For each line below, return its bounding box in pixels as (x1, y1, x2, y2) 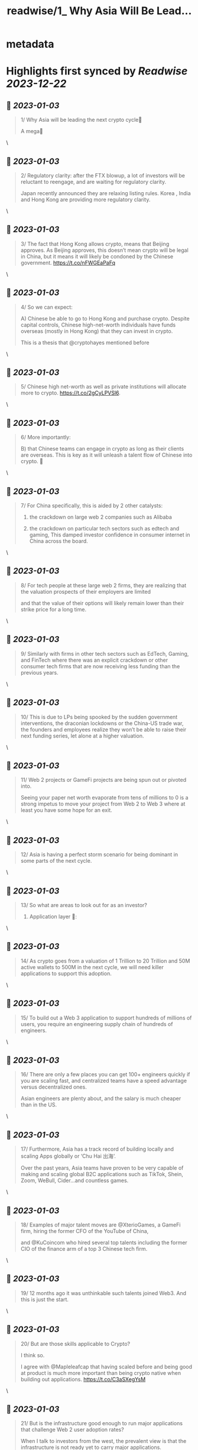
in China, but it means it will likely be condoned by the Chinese (20, 253, 173, 260)
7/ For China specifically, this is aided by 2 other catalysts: (20, 502, 163, 509)
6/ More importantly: (20, 433, 71, 441)
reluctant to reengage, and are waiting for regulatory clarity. (20, 179, 167, 185)
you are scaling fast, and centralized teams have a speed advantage (20, 1077, 187, 1085)
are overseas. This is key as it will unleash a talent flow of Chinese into (20, 451, 193, 459)
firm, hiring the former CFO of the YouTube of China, (20, 1228, 149, 1234)
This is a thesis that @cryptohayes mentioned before (20, 339, 150, 346)
